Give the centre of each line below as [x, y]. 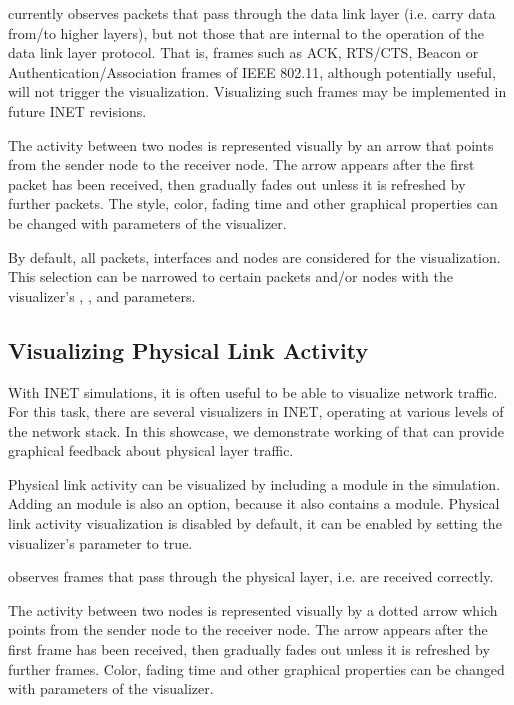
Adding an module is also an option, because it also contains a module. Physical [254, 503]
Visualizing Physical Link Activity [188, 349]
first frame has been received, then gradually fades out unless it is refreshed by [249, 649]
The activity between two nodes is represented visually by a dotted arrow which [253, 609]
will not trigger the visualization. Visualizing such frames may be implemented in [257, 91]
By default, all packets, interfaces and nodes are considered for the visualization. [254, 256]
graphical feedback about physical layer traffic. [151, 450]
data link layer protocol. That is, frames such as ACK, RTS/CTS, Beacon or [243, 52]
